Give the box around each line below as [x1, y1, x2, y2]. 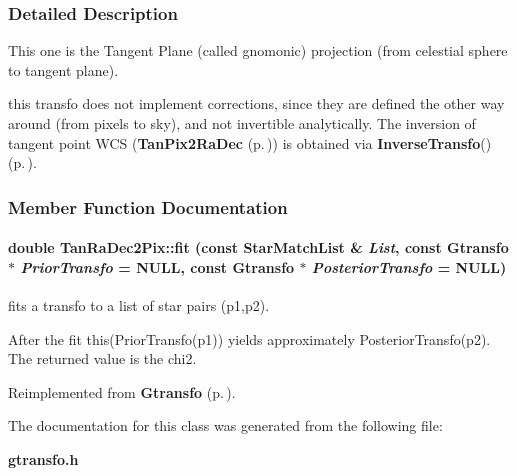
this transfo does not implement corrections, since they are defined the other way [8, 93, 505, 114]
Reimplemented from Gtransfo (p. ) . [8, 381, 236, 402]
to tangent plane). [8, 59, 119, 80]
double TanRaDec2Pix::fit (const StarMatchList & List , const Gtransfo [8, 237, 509, 258]
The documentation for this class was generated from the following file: [8, 415, 443, 436]
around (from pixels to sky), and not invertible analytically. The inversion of [8, 113, 476, 133]
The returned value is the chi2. [8, 348, 197, 369]
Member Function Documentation [8, 194, 288, 219]
